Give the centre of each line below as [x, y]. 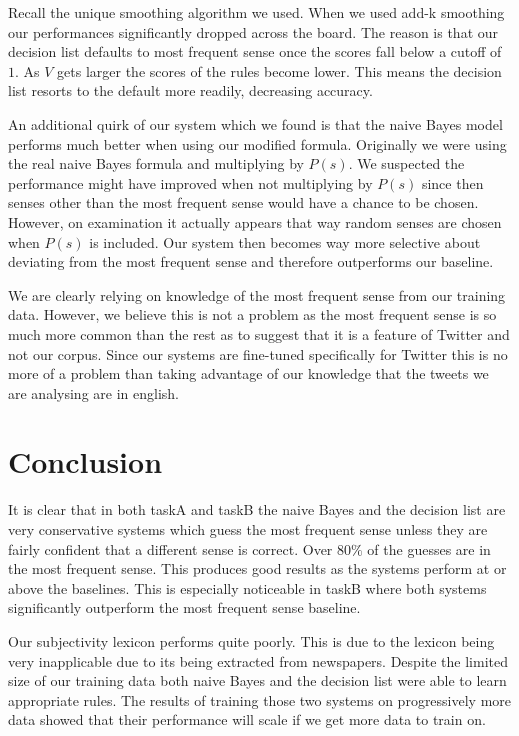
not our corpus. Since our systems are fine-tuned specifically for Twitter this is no [258, 353]
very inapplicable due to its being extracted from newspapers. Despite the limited [258, 660]
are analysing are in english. [93, 392]
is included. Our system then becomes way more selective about [285, 241]
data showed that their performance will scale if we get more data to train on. [247, 719]
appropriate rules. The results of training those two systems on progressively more [260, 699]
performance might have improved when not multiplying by [190, 182]
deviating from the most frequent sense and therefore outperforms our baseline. [251, 261]
